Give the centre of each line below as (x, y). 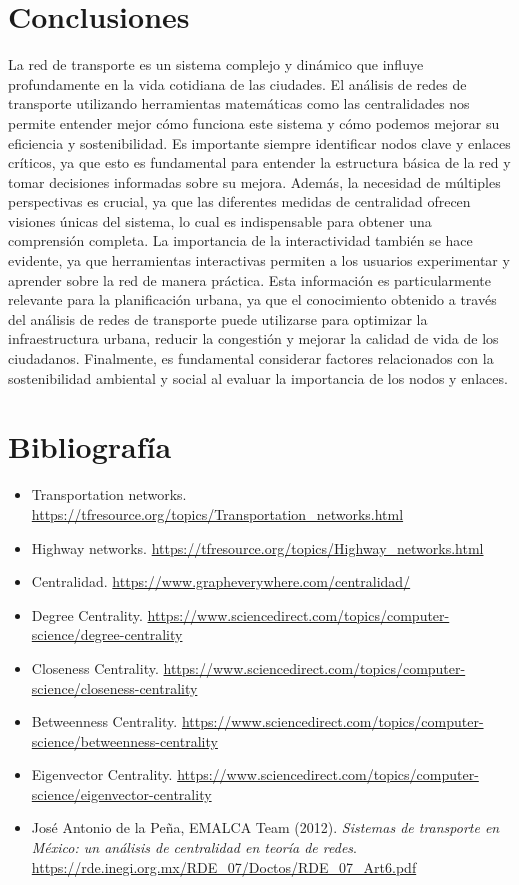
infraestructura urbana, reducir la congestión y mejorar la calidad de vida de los (253, 338)
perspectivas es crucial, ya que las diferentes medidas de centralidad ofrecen (239, 201)
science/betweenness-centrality (124, 740)
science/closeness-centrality (114, 687)
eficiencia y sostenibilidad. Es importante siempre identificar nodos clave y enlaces (259, 142)
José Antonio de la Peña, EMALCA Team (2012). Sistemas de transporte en (265, 827)
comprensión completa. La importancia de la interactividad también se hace (240, 240)
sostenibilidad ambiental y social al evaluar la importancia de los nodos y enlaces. (258, 377)
